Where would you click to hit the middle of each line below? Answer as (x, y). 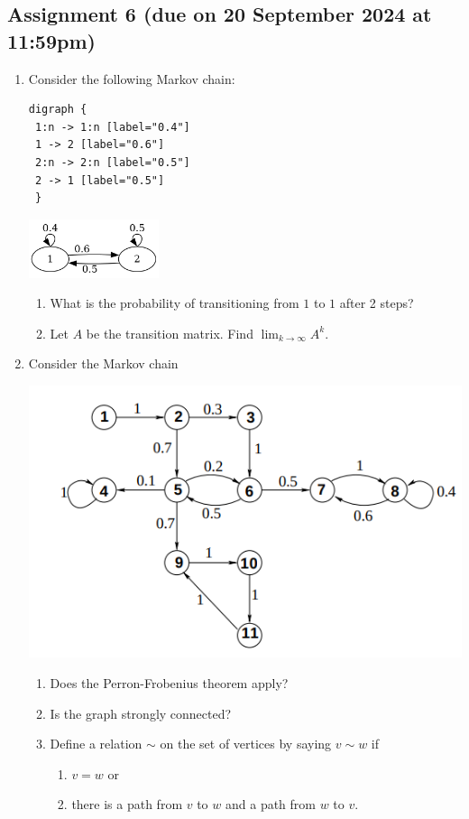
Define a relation (96, 744)
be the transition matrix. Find (170, 333)
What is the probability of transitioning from (175, 303)
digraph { (58, 110)
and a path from (270, 804)
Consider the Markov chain (103, 363)
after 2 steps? (377, 303)
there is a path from (127, 804)
